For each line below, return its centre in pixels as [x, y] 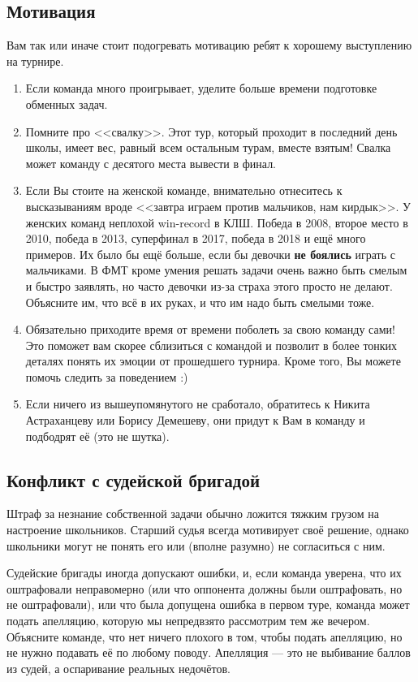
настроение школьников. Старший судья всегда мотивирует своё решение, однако [208, 530]
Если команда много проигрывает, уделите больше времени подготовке [201, 88]
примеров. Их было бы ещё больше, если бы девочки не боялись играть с [210, 254]
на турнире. [35, 60]
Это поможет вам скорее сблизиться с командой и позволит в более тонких [211, 345]
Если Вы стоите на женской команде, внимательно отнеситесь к [184, 190]
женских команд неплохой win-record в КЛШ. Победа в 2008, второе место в [217, 222]
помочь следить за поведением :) [107, 376]
